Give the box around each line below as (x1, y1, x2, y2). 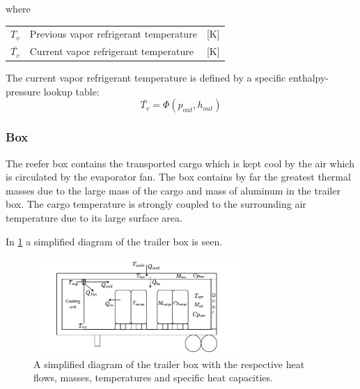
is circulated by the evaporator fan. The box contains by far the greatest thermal (6, 169, 351, 184)
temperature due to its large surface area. (6, 211, 182, 225)
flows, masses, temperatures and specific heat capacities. (33, 370, 273, 385)
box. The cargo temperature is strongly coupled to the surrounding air (6, 197, 306, 211)
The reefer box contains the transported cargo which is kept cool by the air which (6, 155, 354, 170)
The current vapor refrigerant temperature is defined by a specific (6, 70, 286, 85)
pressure (6, 84, 41, 98)
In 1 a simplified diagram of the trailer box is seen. (6, 234, 223, 248)
